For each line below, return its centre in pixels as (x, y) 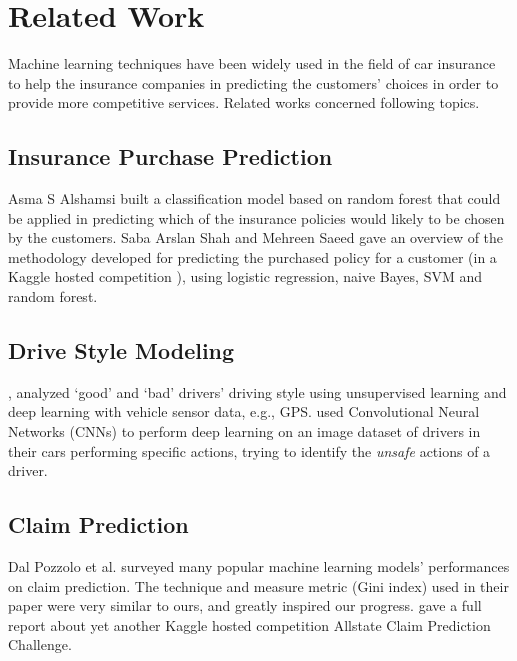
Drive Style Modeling (121, 350)
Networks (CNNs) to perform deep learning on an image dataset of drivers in (244, 431)
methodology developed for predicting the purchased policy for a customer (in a (252, 256)
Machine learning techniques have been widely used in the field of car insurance (252, 63)
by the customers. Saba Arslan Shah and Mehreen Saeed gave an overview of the (256, 237)
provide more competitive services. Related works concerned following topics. (244, 102)
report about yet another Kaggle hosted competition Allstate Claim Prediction (249, 624)
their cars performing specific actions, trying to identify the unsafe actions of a (249, 450)
